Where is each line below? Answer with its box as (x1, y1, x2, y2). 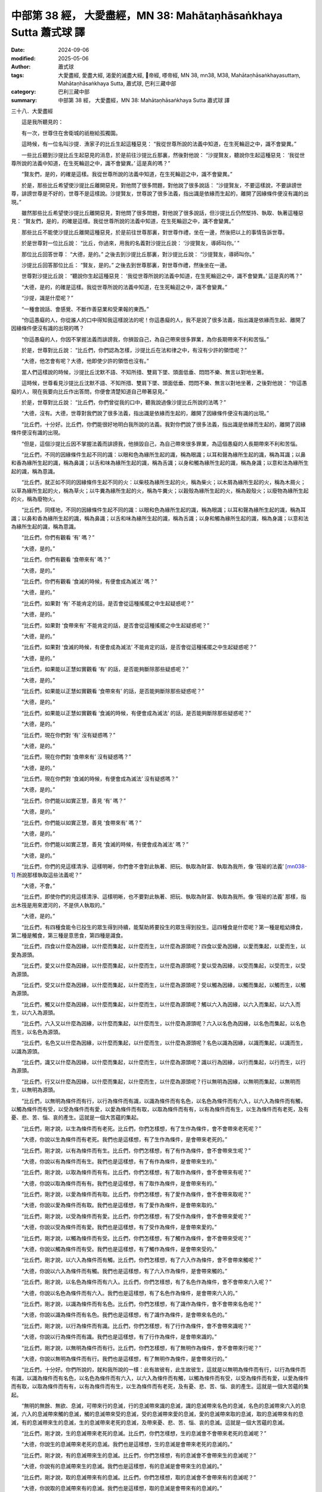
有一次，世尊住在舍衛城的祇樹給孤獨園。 (21, 129, 121, 137)
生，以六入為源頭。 (11, 1009, 58, 1016)
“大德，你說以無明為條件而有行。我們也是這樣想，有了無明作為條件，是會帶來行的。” (21, 1355, 228, 1362)
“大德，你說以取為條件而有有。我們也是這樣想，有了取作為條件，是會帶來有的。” (21, 1179, 217, 1187)
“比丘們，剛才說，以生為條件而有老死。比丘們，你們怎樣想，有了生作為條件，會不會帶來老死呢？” (21, 1125, 262, 1132)
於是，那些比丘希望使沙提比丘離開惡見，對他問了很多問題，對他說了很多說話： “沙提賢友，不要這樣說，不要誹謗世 (21, 181, 302, 189)
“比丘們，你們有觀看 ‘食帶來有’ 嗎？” (21, 556, 110, 563)
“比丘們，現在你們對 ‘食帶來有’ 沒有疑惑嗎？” (21, 753, 131, 760)
